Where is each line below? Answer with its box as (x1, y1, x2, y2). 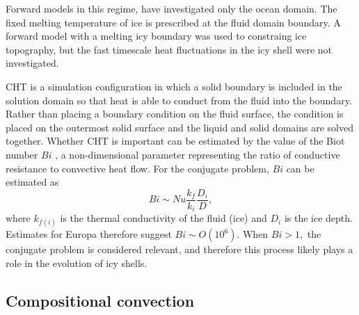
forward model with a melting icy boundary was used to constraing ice (6, 29, 307, 43)
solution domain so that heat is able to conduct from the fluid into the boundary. (6, 92, 352, 107)
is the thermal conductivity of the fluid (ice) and (60, 211, 267, 225)
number (6, 147, 38, 161)
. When (237, 227, 269, 241)
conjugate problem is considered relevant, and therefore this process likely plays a (6, 242, 353, 257)
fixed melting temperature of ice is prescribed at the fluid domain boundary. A (6, 15, 341, 29)
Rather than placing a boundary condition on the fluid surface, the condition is (6, 106, 344, 121)
